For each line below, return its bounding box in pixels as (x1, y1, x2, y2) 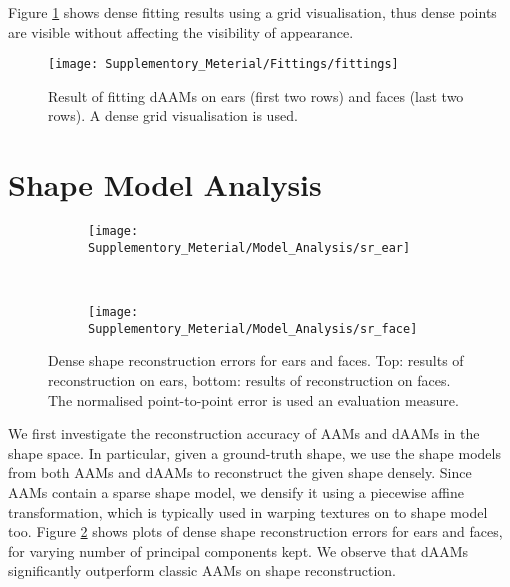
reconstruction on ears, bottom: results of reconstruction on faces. (48, 369, 451, 390)
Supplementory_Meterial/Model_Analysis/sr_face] (88, 321, 418, 336)
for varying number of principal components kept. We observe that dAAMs (8, 540, 469, 561)
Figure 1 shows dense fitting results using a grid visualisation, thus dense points (8, 2, 497, 22)
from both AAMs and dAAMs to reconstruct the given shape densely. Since (8, 462, 472, 483)
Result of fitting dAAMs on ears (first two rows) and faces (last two (48, 85, 464, 106)
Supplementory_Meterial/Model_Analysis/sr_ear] (88, 240, 411, 255)
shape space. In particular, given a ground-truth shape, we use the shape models (8, 442, 501, 463)
